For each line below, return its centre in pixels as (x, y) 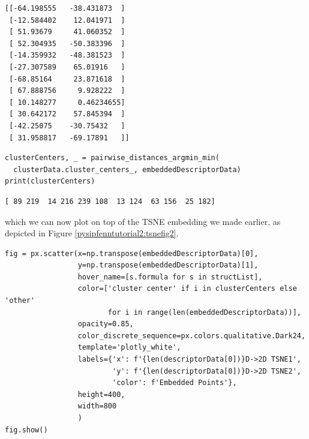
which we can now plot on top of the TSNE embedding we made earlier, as (143, 221)
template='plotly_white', (129, 348)
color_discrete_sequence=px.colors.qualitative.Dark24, (192, 336)
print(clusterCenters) (50, 181)
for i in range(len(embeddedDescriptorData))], (204, 312)
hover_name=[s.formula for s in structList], (170, 277)
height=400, (101, 394)
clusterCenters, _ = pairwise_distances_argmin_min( (112, 158)
